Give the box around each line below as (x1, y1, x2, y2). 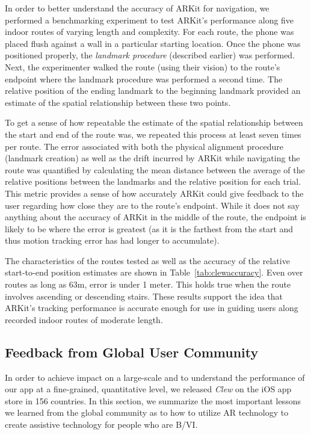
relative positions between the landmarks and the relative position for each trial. (5, 175, 301, 188)
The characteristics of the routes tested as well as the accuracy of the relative (5, 254, 290, 267)
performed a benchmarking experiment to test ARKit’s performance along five (5, 13, 294, 26)
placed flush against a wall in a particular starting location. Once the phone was (5, 37, 301, 49)
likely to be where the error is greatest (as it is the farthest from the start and (5, 222, 294, 235)
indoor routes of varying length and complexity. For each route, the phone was (5, 25, 294, 38)
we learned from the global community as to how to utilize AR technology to (5, 406, 289, 419)
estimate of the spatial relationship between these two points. (5, 96, 231, 108)
